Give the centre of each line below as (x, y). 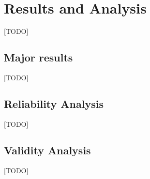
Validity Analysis (47, 150)
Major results (38, 57)
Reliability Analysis (54, 103)
